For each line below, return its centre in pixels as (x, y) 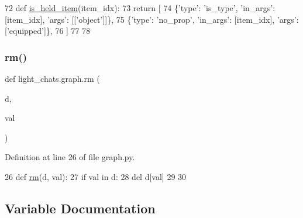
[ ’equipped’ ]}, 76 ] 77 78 (48, 31)
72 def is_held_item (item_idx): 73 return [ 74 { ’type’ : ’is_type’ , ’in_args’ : (140, 8)
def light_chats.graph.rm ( (52, 78)
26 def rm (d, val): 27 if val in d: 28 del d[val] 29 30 (96, 176)
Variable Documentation (80, 208)
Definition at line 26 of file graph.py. (70, 157)
